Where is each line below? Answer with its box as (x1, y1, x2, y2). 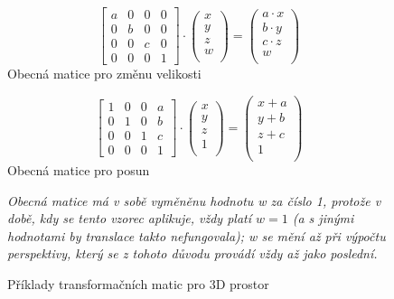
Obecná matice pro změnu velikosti (7, 64, 202, 83)
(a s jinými (292, 209, 354, 228)
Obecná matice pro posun (7, 160, 150, 179)
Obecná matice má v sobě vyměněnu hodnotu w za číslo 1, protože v (7, 191, 381, 210)
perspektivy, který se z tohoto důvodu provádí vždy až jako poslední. (7, 244, 378, 263)
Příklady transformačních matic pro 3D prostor (7, 274, 269, 293)
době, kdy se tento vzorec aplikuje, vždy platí (7, 209, 252, 228)
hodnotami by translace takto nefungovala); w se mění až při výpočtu (7, 226, 386, 245)
